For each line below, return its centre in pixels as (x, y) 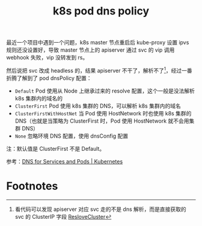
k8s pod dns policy (101, 11)
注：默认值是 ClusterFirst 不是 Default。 (56, 148)
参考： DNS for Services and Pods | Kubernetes (65, 161)
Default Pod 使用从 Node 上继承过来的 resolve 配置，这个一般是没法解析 (105, 91)
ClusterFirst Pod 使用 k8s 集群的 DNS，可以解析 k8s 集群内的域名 (98, 106)
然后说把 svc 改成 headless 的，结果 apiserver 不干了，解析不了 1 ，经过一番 (99, 70)
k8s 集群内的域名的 (39, 98)
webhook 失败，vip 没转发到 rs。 (47, 58)
